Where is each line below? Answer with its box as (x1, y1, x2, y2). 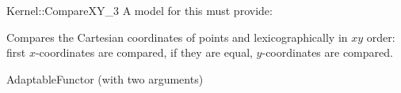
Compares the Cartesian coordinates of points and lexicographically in (6, 28, 348, 45)
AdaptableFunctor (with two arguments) (6, 70, 204, 87)
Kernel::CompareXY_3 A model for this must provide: (6, 2, 273, 18)
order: (366, 28, 395, 45)
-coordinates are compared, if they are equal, (35, 44, 253, 61)
